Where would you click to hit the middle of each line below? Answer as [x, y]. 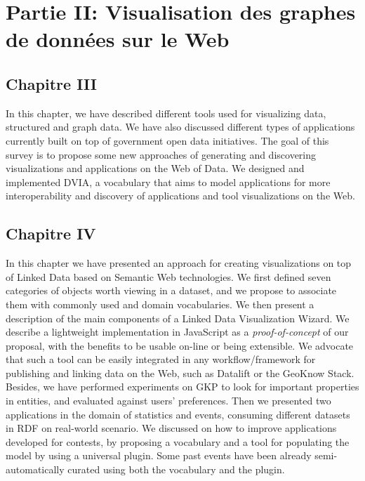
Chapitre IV [51, 233]
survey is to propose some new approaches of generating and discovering [161, 154]
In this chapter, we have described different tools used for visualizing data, [166, 113]
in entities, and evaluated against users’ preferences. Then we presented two [168, 401]
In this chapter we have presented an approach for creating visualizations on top [179, 263]
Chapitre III [51, 83]
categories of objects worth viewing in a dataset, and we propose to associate [171, 290]
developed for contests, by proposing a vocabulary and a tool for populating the [178, 441]
